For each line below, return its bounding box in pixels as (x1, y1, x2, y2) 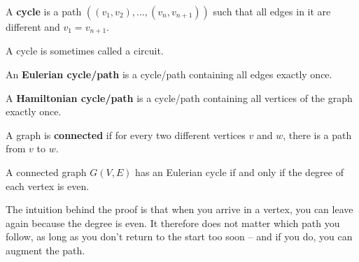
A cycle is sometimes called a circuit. (6, 43, 164, 58)
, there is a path (283, 127, 352, 142)
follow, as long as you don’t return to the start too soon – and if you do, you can (6, 229, 353, 244)
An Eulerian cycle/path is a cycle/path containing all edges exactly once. (6, 67, 332, 82)
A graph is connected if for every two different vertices (6, 127, 246, 142)
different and (6, 20, 60, 34)
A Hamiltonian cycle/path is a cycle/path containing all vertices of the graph (6, 90, 353, 105)
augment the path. (6, 242, 85, 257)
